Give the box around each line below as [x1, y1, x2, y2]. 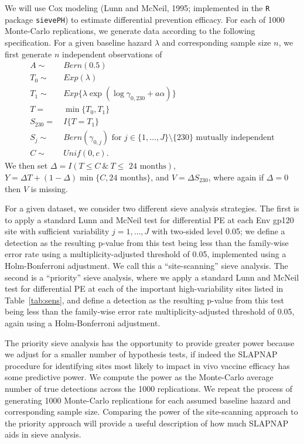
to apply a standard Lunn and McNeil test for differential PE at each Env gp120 [5, 213, 294, 226]
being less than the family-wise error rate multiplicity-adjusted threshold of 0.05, [5, 305, 295, 317]
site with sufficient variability [5, 225, 110, 237]
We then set [5, 159, 48, 172]
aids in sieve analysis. [5, 428, 81, 440]
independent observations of [62, 47, 162, 60]
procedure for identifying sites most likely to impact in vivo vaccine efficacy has [5, 359, 290, 371]
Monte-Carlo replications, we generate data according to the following [5, 25, 255, 37]
